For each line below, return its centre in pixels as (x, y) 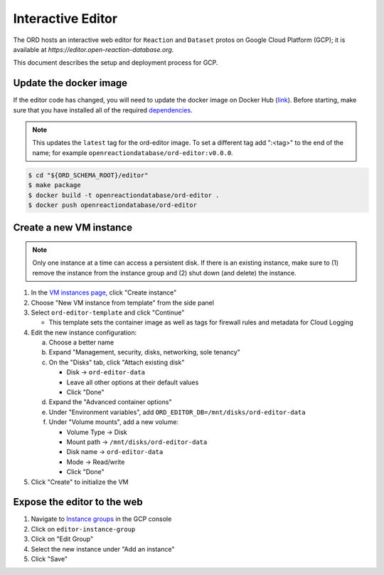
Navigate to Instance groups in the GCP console (101, 519)
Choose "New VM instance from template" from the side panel (123, 302)
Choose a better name (81, 342)
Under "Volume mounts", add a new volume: (114, 422)
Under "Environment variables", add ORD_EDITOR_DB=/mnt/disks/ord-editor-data (177, 412)
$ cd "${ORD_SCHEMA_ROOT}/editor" (88, 175)
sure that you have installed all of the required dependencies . (103, 110)
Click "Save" (49, 559)
